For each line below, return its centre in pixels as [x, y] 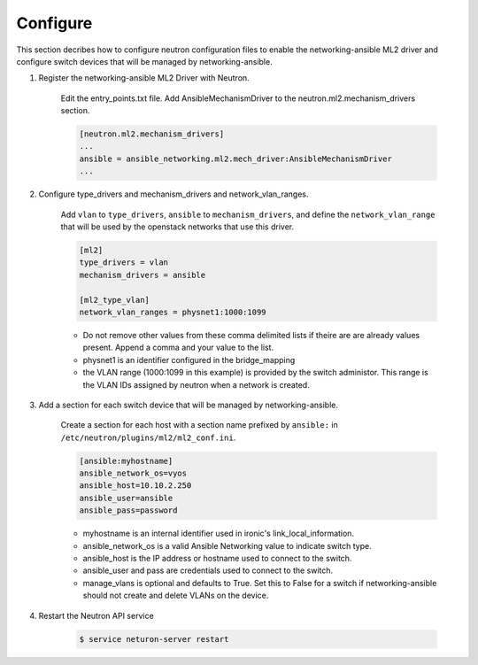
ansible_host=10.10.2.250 [135, 486]
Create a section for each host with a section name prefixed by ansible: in [199, 425]
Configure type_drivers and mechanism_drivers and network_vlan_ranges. [173, 194]
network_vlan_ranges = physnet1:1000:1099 [173, 312]
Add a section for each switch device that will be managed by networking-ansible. [188, 405]
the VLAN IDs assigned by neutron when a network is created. [196, 384]
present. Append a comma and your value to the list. [178, 348]
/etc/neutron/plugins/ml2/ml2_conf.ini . [148, 437]
